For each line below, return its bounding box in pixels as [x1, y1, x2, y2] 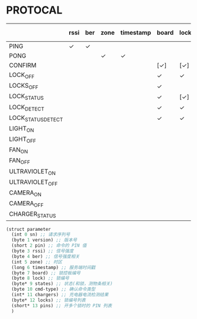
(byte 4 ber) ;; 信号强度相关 [11, 253, 80, 259]
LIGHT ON [9, 124, 34, 134]
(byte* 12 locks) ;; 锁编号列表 [11, 297, 86, 303]
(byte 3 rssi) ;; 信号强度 [11, 248, 74, 254]
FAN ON [9, 146, 28, 155]
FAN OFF [9, 156, 30, 166]
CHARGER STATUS [9, 210, 56, 219]
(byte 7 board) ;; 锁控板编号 [11, 270, 81, 276]
